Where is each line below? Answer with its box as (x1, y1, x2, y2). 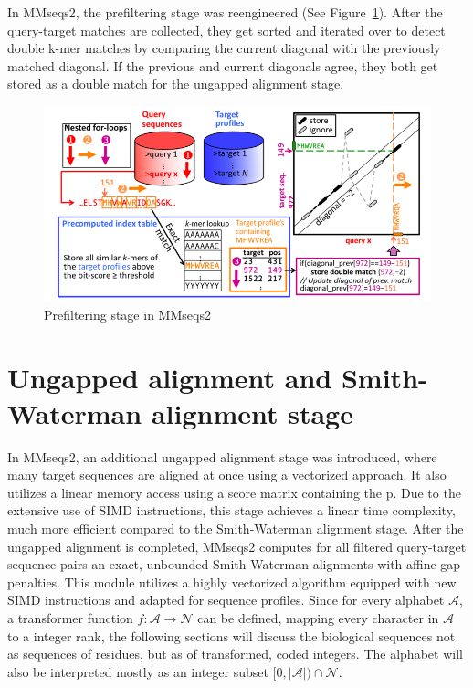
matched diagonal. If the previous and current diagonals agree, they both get (7, 56, 438, 75)
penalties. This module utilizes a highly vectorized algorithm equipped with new (7, 572, 457, 591)
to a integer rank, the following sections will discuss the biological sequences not (7, 626, 456, 645)
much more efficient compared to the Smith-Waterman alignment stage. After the (7, 519, 464, 537)
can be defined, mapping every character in (197, 608, 439, 627)
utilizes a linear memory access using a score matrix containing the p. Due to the (7, 482, 461, 502)
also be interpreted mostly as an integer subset (7, 662, 268, 681)
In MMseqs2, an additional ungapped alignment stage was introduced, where (7, 447, 437, 466)
